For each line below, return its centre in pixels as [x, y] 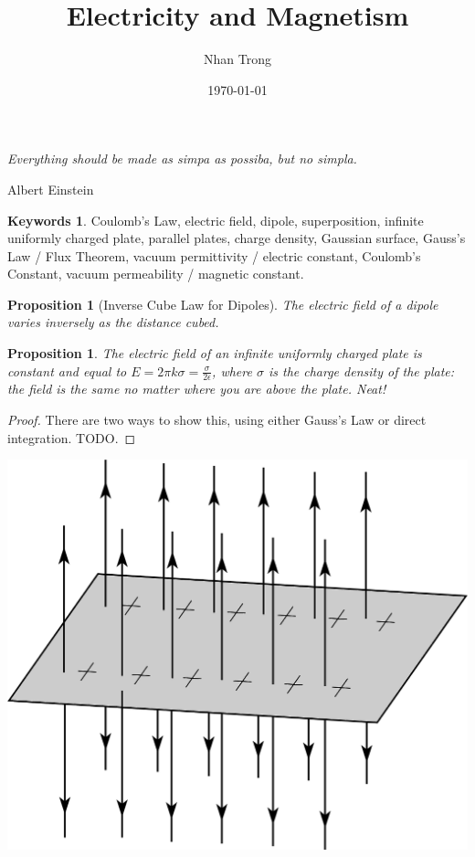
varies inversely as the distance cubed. [113, 322]
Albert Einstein [51, 189]
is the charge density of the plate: [361, 370]
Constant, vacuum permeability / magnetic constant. [156, 274]
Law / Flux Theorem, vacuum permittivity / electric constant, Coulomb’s [214, 255]
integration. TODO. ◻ [72, 437]
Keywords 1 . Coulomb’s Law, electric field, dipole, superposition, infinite [216, 220]
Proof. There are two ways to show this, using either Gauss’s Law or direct [217, 420]
